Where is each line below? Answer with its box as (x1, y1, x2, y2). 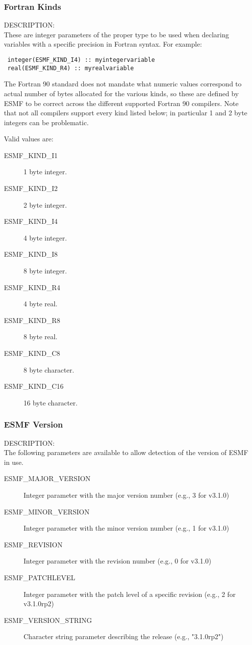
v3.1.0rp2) (24, 598, 54, 609)
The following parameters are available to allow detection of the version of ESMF (4, 447, 249, 457)
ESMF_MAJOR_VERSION (4, 473, 91, 484)
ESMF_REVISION (4, 539, 63, 549)
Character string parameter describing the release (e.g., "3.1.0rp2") (24, 631, 224, 642)
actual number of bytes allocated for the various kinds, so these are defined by (4, 88, 239, 98)
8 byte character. (24, 364, 75, 375)
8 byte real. (24, 331, 58, 342)
